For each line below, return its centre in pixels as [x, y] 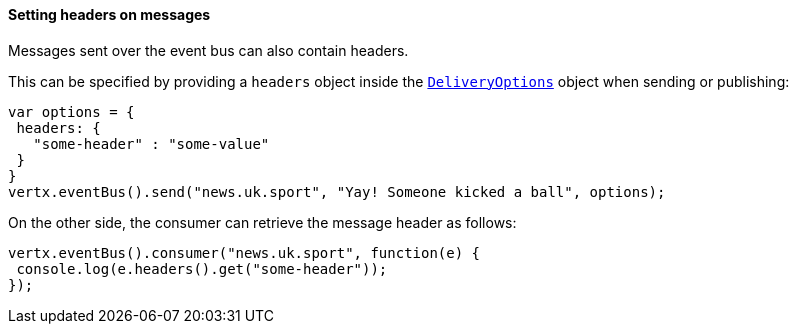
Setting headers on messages [109, 14]
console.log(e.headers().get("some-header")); [202, 268]
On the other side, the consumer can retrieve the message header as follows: [262, 222]
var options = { [71, 111]
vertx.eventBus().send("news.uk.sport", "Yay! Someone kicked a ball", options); [337, 191]
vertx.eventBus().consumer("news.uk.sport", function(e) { [244, 252]
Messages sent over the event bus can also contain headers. [208, 50]
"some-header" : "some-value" [151, 143]
